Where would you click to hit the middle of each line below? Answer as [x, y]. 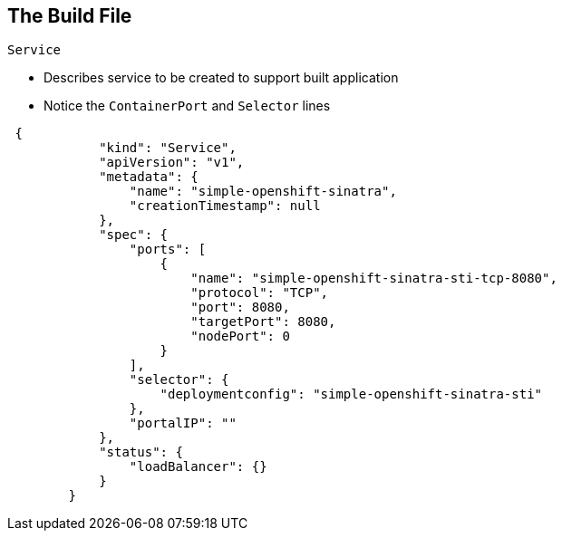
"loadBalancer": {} [198, 467]
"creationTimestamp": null [225, 206]
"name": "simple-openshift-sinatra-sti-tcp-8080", [374, 279]
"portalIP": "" [183, 423]
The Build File [70, 16]
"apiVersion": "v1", [172, 163]
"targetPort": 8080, [263, 322]
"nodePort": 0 [240, 336]
